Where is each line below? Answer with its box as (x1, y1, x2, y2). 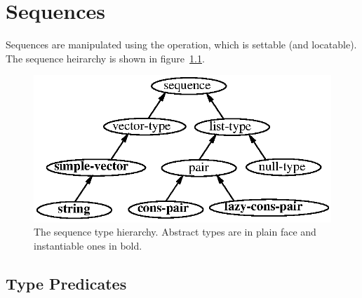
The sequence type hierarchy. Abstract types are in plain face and (34, 224, 316, 239)
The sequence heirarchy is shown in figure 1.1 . (6, 50, 205, 65)
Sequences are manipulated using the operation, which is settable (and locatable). (6, 37, 357, 52)
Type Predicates (6, 272, 127, 294)
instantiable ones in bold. (34, 238, 142, 252)
